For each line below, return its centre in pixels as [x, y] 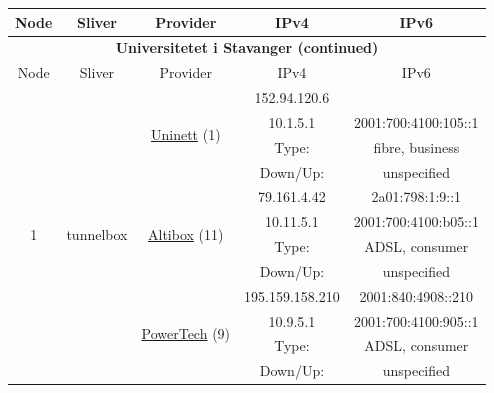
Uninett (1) [185, 134]
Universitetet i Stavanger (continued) [247, 47]
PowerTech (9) [186, 333]
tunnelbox [97, 233]
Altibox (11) [186, 233]
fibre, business [416, 146]
